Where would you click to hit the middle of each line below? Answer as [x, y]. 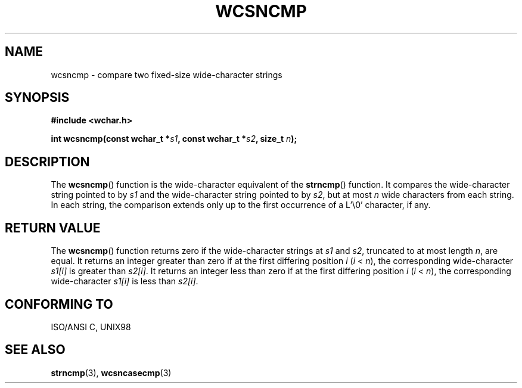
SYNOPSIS [37, 98]
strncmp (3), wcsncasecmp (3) [111, 373]
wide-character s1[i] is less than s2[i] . [125, 281]
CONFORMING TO [59, 304]
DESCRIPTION [47, 162]
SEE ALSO [35, 350]
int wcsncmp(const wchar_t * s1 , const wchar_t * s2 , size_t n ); [174, 139]
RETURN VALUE [53, 228]
